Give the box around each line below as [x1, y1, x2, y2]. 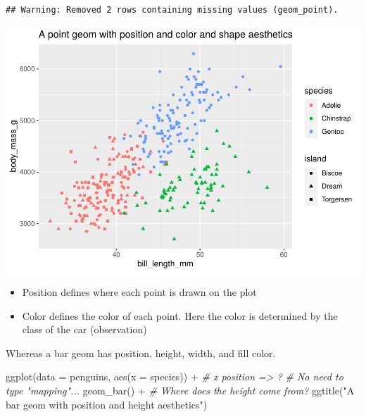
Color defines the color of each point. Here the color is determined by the [22, 308, 338, 323]
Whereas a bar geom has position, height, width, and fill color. [6, 345, 276, 360]
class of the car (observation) [22, 322, 147, 337]
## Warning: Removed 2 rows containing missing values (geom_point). [6, 5, 339, 15]
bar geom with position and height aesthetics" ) [6, 397, 208, 411]
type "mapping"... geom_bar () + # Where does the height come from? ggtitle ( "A [6, 383, 355, 398]
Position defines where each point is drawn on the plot [22, 285, 257, 299]
